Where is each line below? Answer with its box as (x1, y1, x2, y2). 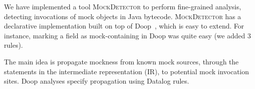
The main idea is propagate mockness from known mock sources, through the (4, 56, 239, 66)
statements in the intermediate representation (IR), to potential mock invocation (4, 66, 249, 76)
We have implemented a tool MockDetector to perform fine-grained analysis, (4, 1, 241, 11)
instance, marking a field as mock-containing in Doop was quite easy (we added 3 (4, 30, 251, 40)
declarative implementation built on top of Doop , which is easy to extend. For (4, 21, 244, 31)
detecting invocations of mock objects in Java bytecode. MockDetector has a (4, 11, 241, 21)
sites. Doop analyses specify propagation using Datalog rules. (4, 76, 189, 86)
